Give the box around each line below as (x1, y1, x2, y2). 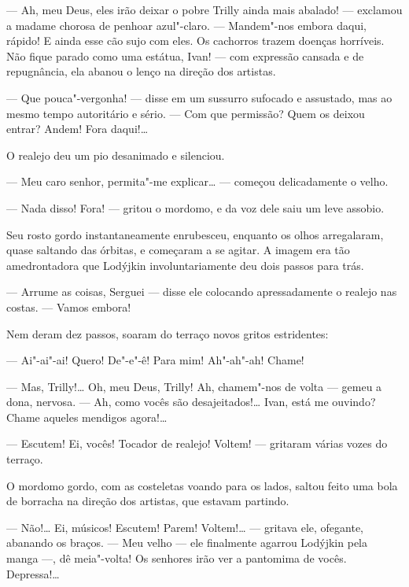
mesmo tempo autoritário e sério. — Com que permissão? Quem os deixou (6, 105, 365, 121)
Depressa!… (6, 565, 60, 581)
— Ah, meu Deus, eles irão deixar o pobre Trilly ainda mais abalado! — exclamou (6, 2, 403, 17)
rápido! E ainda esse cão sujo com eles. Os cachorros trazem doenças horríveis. (6, 32, 385, 49)
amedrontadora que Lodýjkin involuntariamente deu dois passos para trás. (6, 257, 364, 273)
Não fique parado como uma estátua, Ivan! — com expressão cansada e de (6, 47, 364, 64)
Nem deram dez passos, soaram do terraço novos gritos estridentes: (6, 325, 329, 341)
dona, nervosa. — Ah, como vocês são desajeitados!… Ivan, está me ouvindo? (6, 393, 376, 410)
